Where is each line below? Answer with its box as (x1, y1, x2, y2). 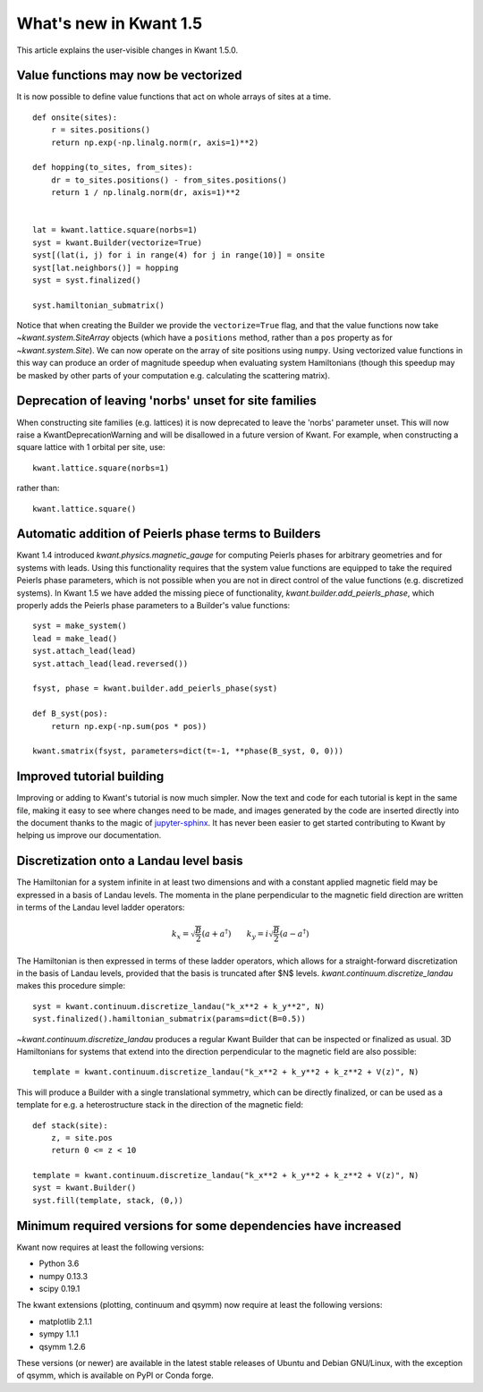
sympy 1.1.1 (38, 1328, 80, 1339)
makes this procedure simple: (16, 980, 125, 991)
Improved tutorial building (16, 769, 165, 785)
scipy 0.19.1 (38, 1283, 80, 1294)
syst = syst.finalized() (32, 275, 141, 285)
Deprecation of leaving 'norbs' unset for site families (16, 394, 317, 409)
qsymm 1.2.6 (38, 1341, 86, 1352)
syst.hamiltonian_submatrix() (32, 300, 165, 310)
